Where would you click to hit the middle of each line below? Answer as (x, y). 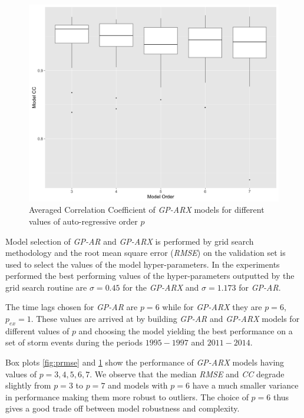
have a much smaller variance (245, 385)
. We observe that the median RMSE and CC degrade (187, 373)
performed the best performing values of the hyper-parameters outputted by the (150, 276)
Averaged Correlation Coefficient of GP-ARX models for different (147, 210)
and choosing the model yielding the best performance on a (186, 330)
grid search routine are (46, 287)
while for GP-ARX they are (212, 307)
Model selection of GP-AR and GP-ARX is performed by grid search (130, 241)
